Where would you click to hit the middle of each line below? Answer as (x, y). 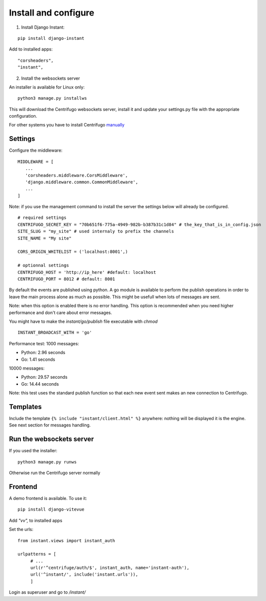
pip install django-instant (51, 38)
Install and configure (52, 13)
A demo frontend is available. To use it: (48, 498)
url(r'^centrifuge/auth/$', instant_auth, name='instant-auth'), (110, 568)
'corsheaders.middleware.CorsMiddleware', (77, 175)
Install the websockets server (51, 78)
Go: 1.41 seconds (38, 359)
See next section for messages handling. (50, 425)
